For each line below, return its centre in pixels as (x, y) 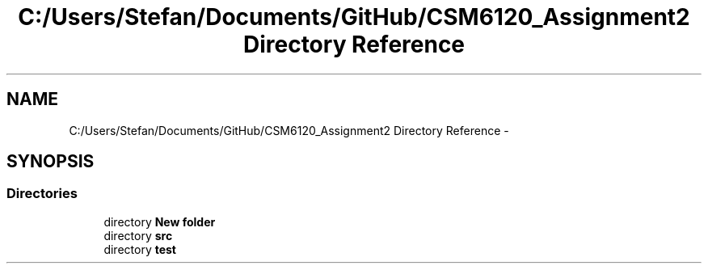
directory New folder (160, 221)
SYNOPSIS (51, 162)
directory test (140, 249)
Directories (42, 194)
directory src (138, 235)
